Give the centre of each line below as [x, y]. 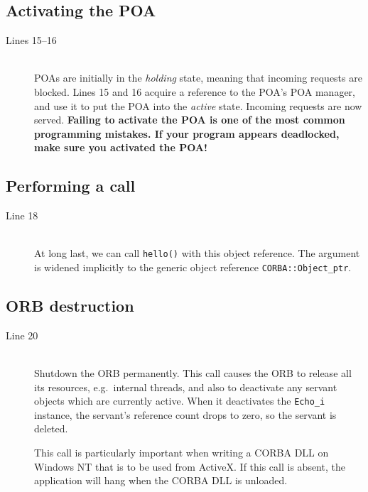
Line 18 [22, 215]
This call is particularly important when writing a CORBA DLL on [182, 453]
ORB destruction [70, 306]
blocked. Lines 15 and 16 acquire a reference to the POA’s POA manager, [195, 91]
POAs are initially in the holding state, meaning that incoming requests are [198, 78]
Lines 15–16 [31, 40]
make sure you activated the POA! [121, 147]
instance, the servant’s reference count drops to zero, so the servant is [185, 414]
